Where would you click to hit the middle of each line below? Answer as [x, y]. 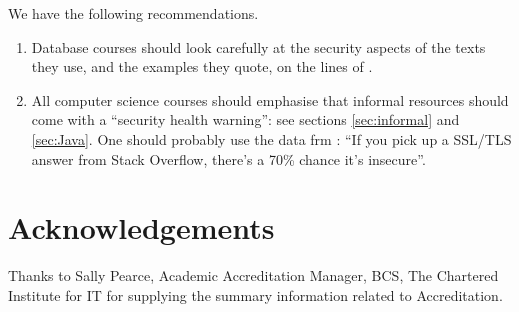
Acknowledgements [141, 227]
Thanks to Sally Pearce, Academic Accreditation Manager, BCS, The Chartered [253, 275]
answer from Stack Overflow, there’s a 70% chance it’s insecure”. [228, 158]
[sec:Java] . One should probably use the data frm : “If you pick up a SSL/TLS [271, 138]
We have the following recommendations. [133, 13]
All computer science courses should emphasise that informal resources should [270, 99]
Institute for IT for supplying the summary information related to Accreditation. [255, 294]
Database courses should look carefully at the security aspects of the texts [258, 46]
